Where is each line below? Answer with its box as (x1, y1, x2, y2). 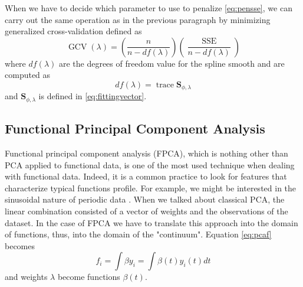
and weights (5, 270, 48, 283)
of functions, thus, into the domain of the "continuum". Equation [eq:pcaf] (5, 228, 272, 240)
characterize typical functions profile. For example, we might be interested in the (5, 181, 297, 194)
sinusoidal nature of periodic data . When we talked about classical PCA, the (5, 193, 285, 206)
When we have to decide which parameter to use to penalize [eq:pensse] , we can (5, 2, 292, 14)
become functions (57, 270, 120, 283)
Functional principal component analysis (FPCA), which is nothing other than (5, 147, 288, 159)
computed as (5, 69, 51, 81)
